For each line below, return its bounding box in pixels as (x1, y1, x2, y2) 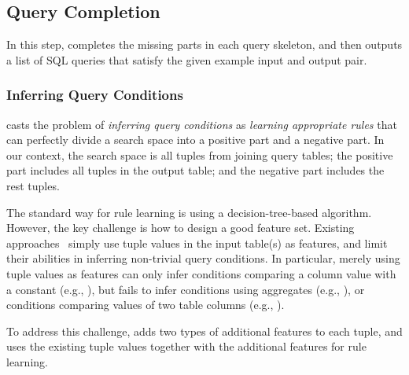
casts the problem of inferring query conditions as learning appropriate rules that (6, 116, 397, 132)
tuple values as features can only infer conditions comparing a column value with (6, 265, 396, 281)
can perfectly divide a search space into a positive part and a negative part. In (6, 131, 385, 148)
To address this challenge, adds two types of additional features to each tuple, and (6, 322, 403, 339)
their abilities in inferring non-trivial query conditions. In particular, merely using (6, 250, 400, 267)
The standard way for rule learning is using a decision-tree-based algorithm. (6, 204, 372, 220)
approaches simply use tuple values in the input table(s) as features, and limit (6, 234, 388, 251)
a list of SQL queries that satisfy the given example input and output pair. (6, 51, 367, 68)
